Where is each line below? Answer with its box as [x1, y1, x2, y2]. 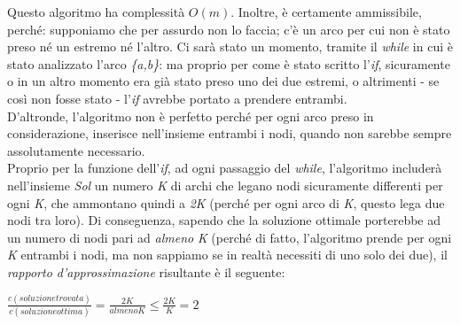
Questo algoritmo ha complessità [7, 3, 185, 20]
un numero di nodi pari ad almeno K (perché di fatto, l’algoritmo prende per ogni [7, 228, 452, 246]
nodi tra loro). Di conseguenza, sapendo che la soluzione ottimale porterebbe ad [7, 211, 441, 229]
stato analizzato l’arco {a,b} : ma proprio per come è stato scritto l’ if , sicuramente [7, 54, 450, 73]
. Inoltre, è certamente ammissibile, [230, 3, 422, 20]
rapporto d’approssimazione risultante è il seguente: [7, 262, 285, 281]
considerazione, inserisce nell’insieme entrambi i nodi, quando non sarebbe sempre [7, 124, 452, 143]
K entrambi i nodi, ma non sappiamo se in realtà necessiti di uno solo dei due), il [7, 245, 448, 264]
